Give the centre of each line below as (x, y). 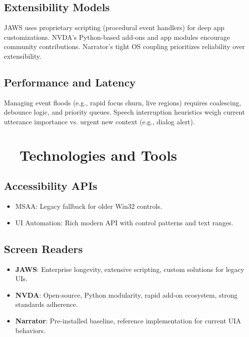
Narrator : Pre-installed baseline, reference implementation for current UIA (128, 320)
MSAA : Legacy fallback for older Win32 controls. (89, 206)
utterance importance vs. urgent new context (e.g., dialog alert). (100, 121)
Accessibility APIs (51, 186)
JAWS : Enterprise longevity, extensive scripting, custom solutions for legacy (130, 269)
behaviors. (30, 330)
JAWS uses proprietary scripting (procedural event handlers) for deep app (114, 27)
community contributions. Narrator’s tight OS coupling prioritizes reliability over (124, 46)
